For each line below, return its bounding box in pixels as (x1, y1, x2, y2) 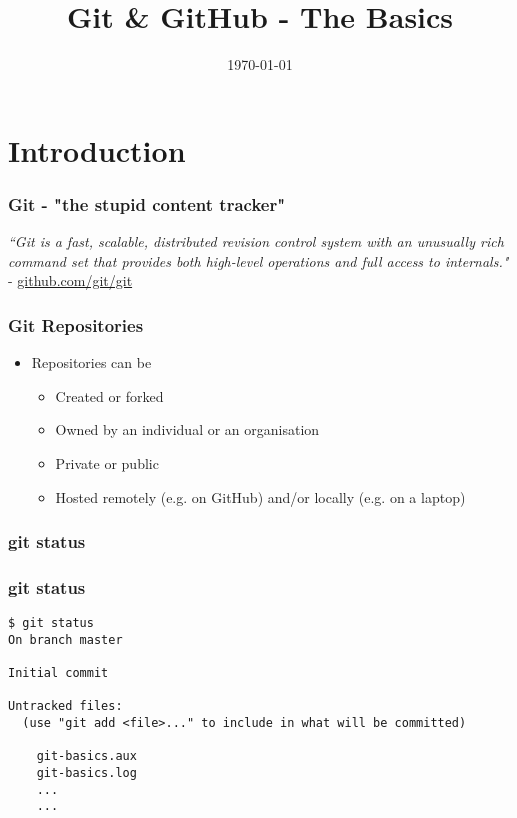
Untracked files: (8, 699, 123, 714)
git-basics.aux (36, 749, 137, 764)
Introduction (8, 129, 186, 170)
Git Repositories (8, 312, 144, 337)
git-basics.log (36, 766, 137, 781)
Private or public (55, 452, 159, 473)
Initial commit (8, 666, 109, 681)
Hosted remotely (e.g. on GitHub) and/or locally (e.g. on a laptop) (55, 486, 466, 507)
